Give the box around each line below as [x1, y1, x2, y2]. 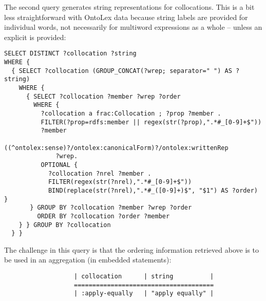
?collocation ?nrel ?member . [48, 170, 151, 177]
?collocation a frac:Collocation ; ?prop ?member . [41, 109, 221, 117]
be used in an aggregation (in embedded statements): [4, 254, 172, 265]
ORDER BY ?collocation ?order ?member [37, 212, 170, 220]
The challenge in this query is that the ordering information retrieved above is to [4, 244, 259, 255]
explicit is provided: [4, 31, 66, 42]
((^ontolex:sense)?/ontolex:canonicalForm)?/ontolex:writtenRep [4, 144, 229, 152]
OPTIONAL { [41, 161, 78, 168]
